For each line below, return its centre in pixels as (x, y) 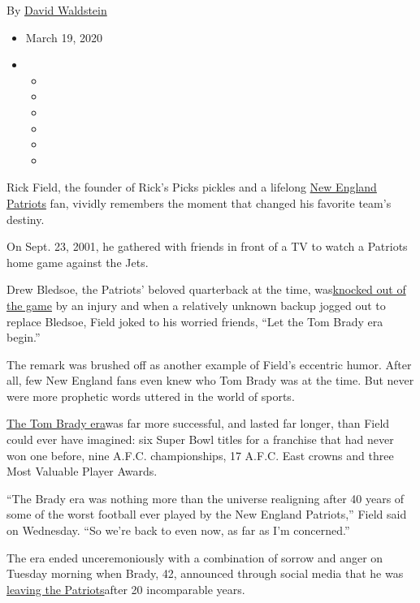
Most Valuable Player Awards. (82, 471)
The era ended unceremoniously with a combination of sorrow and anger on (195, 557)
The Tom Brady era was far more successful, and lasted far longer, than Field (198, 423)
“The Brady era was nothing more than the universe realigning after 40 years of (206, 498)
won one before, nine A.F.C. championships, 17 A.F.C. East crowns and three (200, 455)
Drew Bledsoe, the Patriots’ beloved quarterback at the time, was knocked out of (206, 289)
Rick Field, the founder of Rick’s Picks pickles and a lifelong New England (192, 187)
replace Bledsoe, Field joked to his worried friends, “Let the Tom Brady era (195, 321)
